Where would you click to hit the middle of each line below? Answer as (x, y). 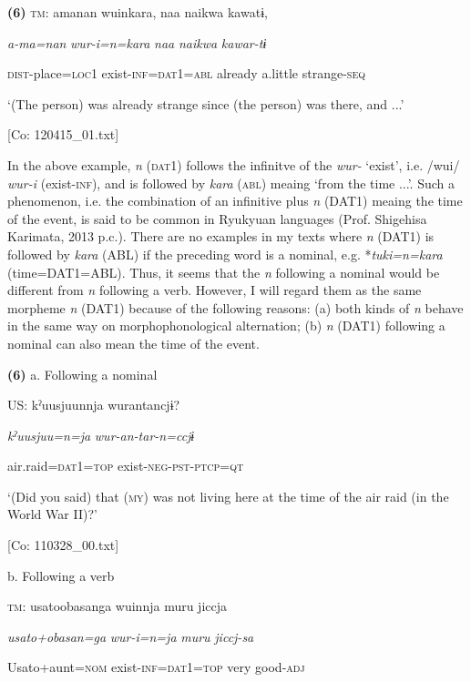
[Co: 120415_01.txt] (63, 134)
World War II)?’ (52, 514)
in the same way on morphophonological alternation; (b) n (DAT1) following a (226, 326)
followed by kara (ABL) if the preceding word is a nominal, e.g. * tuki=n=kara (225, 254)
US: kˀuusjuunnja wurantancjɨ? (94, 405)
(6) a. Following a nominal (82, 374)
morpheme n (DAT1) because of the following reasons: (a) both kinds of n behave (235, 307)
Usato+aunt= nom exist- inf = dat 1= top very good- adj (156, 667)
